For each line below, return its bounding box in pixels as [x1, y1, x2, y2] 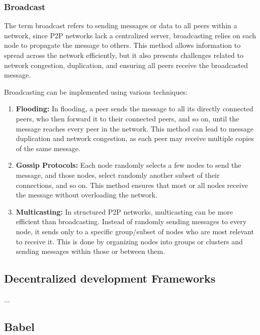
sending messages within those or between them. [16, 246, 165, 256]
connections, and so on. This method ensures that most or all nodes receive [16, 179, 248, 190]
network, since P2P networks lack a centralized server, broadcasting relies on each [4, 30, 256, 40]
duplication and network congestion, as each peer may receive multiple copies [16, 133, 254, 144]
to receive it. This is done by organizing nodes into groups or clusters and [16, 236, 243, 246]
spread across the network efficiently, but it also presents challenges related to [4, 50, 243, 60]
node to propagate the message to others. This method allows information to [4, 40, 241, 50]
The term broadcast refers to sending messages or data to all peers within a [4, 20, 237, 31]
